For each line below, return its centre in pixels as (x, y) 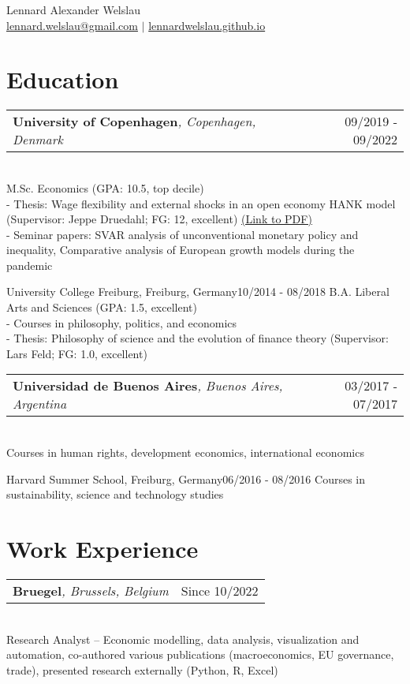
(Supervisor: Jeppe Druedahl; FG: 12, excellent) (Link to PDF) (159, 219)
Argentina (40, 404)
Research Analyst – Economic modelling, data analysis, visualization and (183, 639)
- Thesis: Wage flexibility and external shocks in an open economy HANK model (201, 203)
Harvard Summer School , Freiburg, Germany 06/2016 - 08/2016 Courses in (186, 478)
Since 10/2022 (220, 590)
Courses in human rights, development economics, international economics (185, 452)
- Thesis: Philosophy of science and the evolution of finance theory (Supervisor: (198, 338)
